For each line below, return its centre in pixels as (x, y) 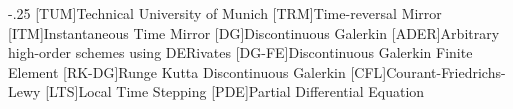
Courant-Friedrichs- (446, 71)
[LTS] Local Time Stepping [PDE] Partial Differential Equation (235, 91)
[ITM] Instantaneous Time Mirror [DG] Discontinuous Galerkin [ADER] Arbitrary (254, 32)
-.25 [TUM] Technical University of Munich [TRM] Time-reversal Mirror (225, 13)
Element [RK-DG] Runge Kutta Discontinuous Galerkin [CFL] (197, 71)
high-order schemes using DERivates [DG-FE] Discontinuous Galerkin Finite (240, 52)
